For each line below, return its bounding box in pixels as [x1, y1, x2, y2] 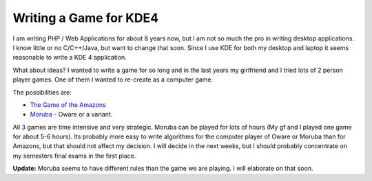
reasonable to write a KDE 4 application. [12, 53, 127, 62]
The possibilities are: [12, 88, 72, 96]
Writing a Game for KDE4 [12, 10, 158, 25]
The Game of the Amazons [30, 100, 106, 109]
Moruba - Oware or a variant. [30, 110, 113, 119]
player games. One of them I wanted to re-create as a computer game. [12, 75, 214, 84]
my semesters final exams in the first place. [12, 152, 136, 160]
